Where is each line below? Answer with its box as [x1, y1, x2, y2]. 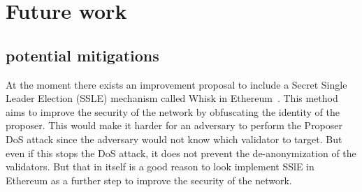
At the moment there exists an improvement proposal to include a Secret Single [6, 77, 347, 91]
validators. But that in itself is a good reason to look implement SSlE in [6, 159, 314, 174]
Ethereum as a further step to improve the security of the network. [6, 172, 292, 187]
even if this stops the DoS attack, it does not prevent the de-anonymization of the [6, 145, 356, 160]
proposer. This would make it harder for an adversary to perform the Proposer [6, 118, 343, 133]
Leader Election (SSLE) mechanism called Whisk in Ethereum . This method [6, 91, 338, 105]
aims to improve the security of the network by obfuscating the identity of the [6, 104, 340, 119]
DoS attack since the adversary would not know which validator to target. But [6, 131, 342, 146]
